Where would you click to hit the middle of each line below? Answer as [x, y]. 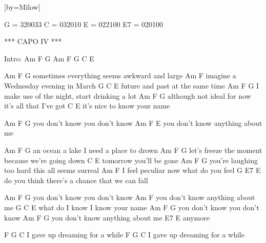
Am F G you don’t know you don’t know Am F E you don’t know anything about [133, 123]
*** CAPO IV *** [33, 41]
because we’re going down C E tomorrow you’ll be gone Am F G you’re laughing [131, 160]
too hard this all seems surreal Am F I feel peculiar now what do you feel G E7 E [132, 170]
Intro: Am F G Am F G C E [49, 58]
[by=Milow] [22, 7]
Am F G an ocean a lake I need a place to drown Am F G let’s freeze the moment [133, 150]
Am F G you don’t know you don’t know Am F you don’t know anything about [130, 197]
